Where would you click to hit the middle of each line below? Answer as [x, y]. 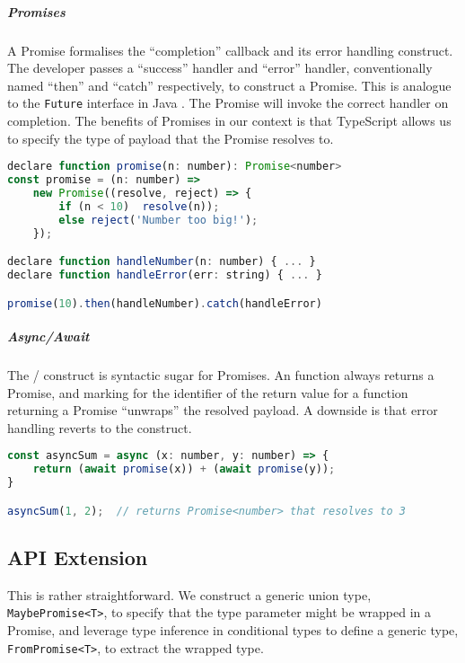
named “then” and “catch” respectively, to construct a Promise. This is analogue [229, 85]
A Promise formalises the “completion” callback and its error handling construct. [230, 50]
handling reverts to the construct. [100, 427]
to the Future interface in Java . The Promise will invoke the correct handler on [228, 103]
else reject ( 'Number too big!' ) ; [158, 220]
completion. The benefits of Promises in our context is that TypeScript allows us [229, 120]
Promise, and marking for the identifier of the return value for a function [208, 392]
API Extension [78, 557]
